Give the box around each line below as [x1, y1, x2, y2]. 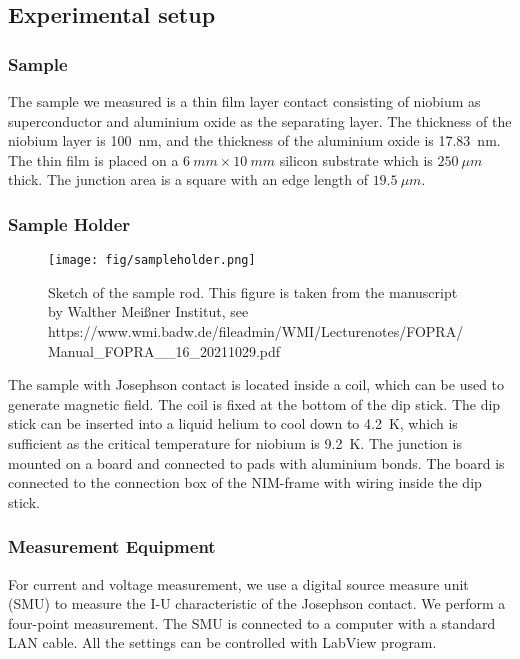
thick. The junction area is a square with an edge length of [8, 169, 368, 190]
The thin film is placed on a [8, 149, 179, 170]
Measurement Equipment [8, 534, 216, 559]
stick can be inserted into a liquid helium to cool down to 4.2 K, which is [8, 413, 458, 434]
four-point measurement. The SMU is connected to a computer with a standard [8, 612, 496, 633]
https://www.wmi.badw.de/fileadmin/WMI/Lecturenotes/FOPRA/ [48, 321, 464, 342]
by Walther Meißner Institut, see [48, 301, 249, 322]
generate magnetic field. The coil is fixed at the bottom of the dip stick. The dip [8, 393, 501, 414]
